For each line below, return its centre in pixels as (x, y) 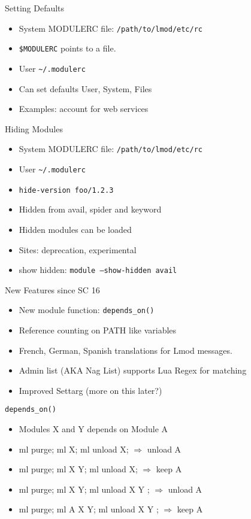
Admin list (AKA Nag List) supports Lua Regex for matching (133, 370)
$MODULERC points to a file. (67, 48)
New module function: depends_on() (87, 310)
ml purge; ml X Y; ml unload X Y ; (84, 489)
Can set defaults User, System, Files (85, 88)
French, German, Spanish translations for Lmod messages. (125, 350)
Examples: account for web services (84, 109)
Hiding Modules (34, 128)
